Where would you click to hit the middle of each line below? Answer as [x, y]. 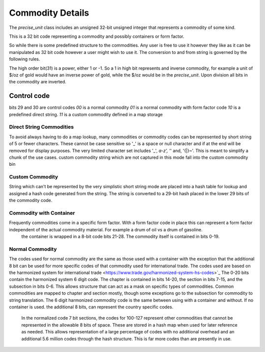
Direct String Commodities [41, 127]
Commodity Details [49, 13]
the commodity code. [31, 201]
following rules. [25, 59]
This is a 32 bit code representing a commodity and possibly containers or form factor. [97, 36]
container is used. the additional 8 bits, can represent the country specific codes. [91, 307]
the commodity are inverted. [38, 82]
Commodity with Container [42, 213]
